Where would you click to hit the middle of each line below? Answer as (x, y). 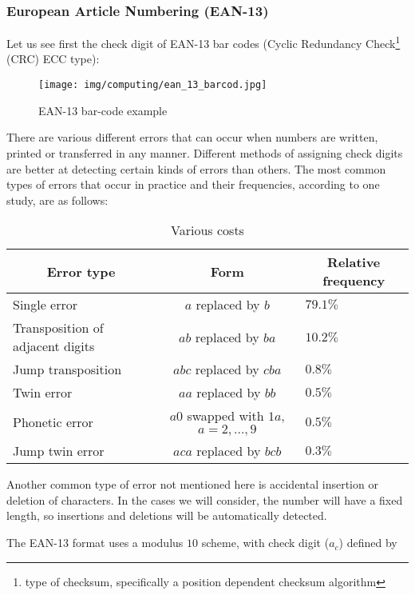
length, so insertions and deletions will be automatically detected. (167, 515)
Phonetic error (53, 421)
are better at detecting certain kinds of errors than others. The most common (196, 168)
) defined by (368, 543)
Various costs (207, 230)
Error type (81, 271)
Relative (354, 262)
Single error (45, 305)
